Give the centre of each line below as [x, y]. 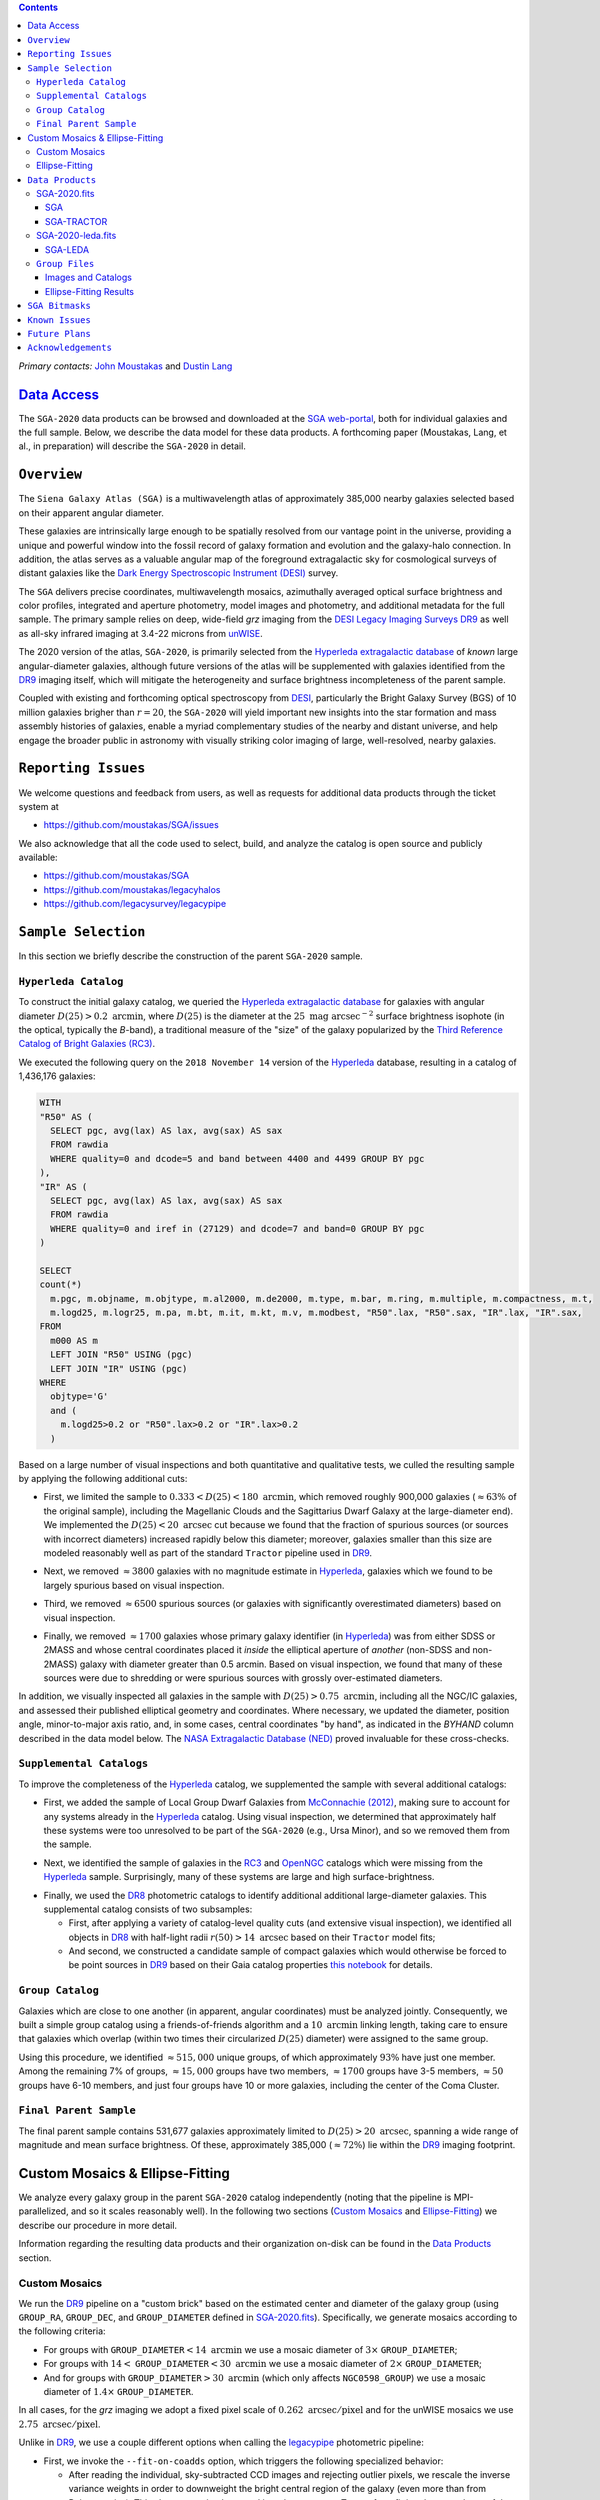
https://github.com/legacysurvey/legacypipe [135, 904]
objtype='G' [79, 1396]
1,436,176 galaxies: [57, 1076]
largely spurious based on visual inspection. [134, 1585]
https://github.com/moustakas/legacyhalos [132, 889]
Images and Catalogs [88, 277]
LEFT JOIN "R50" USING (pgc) [122, 1354]
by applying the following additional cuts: [103, 1478]
